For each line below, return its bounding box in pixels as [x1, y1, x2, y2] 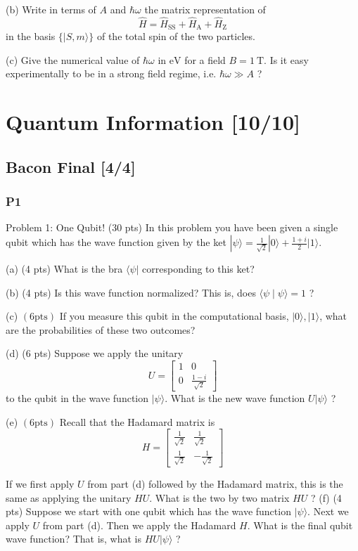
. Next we [307, 504, 349, 519]
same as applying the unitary [6, 490, 132, 505]
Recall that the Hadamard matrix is [59, 414, 215, 429]
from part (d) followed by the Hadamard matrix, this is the [87, 476, 343, 491]
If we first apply [6, 476, 75, 491]
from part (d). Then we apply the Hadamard [42, 517, 236, 532]
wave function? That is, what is [6, 531, 142, 546]
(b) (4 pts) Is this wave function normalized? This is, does [6, 285, 256, 299]
